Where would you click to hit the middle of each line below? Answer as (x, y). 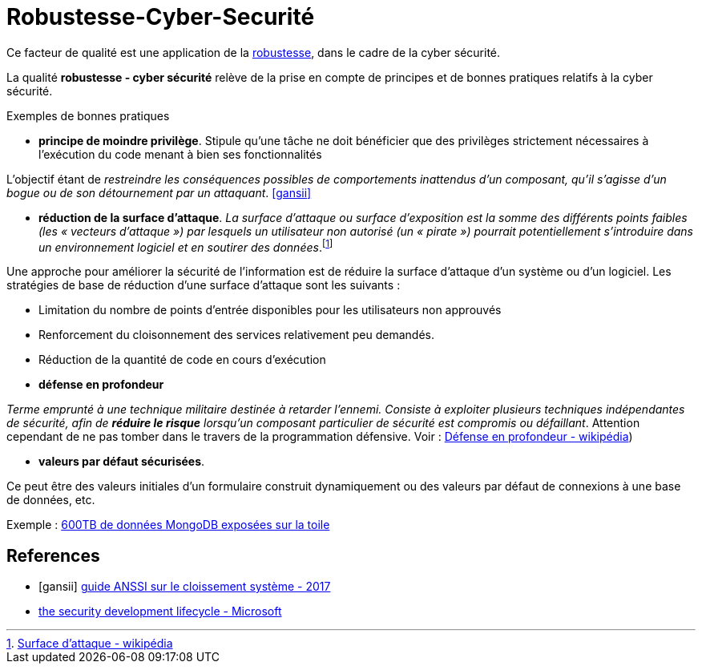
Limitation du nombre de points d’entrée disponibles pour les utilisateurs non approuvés (270, 310)
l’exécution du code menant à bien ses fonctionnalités (180, 154)
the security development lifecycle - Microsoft (160, 611)
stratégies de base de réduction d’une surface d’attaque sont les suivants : (204, 285)
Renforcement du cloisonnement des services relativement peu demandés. (236, 335)
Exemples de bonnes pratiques (88, 115)
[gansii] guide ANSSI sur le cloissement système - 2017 (185, 587)
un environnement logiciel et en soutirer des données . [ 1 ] (186, 246)
